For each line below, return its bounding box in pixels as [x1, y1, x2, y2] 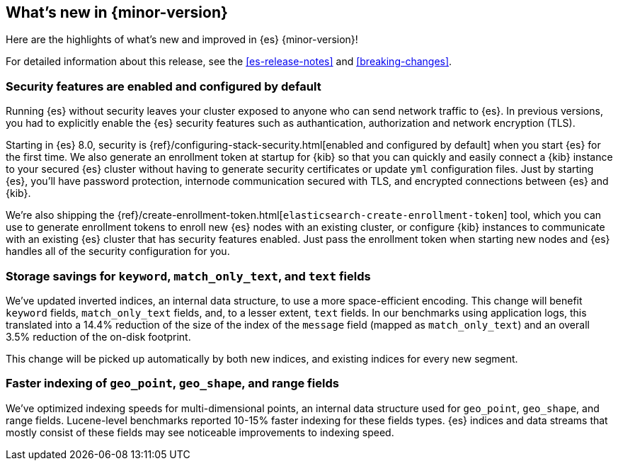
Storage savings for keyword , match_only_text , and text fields [6, 268, 371, 283]
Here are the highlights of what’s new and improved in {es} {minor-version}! [6, 33, 358, 46]
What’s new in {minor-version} [6, 4, 228, 21]
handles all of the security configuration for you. [6, 245, 230, 258]
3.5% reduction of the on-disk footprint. [6, 330, 191, 343]
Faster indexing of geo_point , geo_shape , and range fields [6, 376, 339, 391]
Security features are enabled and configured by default [6, 79, 321, 93]
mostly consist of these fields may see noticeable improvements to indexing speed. [6, 426, 394, 438]
